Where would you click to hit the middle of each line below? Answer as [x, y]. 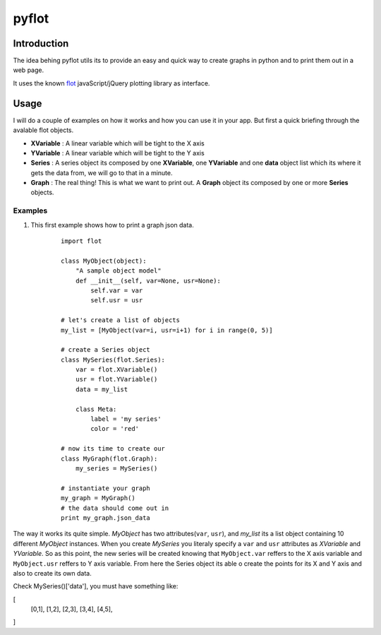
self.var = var [117, 290]
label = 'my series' [126, 419]
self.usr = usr [117, 301]
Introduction [41, 43]
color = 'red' [115, 429]
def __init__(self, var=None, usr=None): [148, 280]
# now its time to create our [113, 449]
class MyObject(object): [104, 261]
